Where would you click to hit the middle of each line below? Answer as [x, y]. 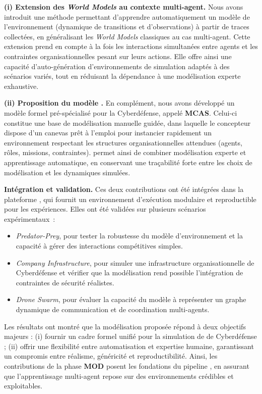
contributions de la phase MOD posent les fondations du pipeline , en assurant [127, 366]
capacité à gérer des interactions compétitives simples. [99, 246]
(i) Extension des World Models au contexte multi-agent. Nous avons [124, 7]
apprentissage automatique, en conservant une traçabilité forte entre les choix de [128, 162]
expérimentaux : [30, 218]
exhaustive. [21, 86]
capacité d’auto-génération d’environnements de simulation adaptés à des [117, 66]
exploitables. [23, 386]
